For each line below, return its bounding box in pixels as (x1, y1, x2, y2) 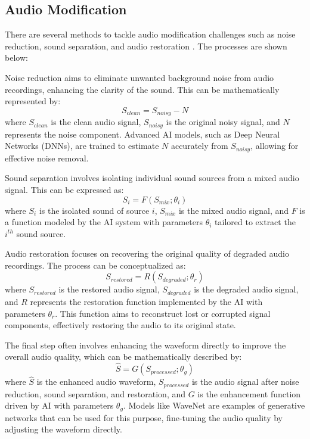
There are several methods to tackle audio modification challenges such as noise (5, 28, 296, 41)
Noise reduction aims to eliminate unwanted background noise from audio (5, 71, 274, 83)
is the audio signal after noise (191, 375, 299, 388)
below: (5, 51, 28, 64)
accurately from (170, 139, 228, 152)
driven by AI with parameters (5, 399, 114, 412)
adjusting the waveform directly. (5, 423, 122, 435)
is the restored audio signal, (58, 283, 160, 295)
